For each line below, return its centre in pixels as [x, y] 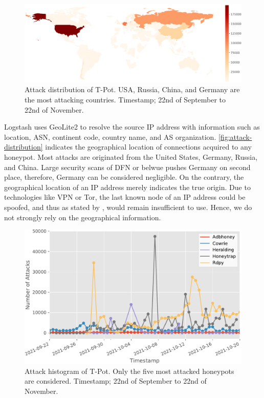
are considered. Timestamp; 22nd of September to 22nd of [116, 381]
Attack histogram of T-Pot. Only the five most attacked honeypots [129, 371]
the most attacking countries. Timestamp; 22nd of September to [125, 99]
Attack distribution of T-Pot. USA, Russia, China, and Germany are [132, 89]
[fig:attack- [235, 137]
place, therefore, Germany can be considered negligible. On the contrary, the [124, 177]
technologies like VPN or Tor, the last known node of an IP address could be [125, 197]
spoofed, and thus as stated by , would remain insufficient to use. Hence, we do [128, 207]
